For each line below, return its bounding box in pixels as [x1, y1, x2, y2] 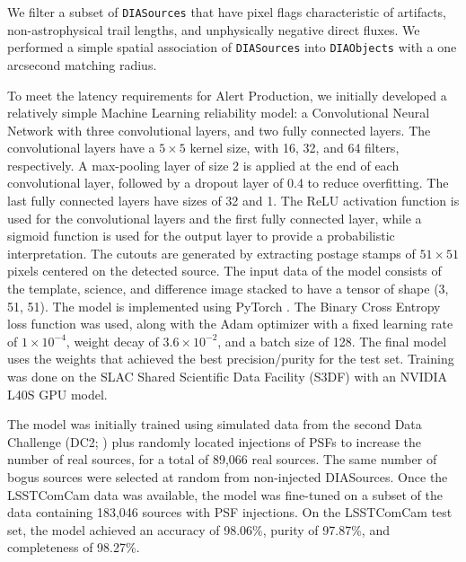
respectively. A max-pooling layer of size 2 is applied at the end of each [7, 155, 400, 174]
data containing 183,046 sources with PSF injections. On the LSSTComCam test [7, 503, 453, 522]
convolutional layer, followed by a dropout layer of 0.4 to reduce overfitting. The [7, 173, 449, 192]
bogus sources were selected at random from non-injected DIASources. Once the [7, 467, 448, 486]
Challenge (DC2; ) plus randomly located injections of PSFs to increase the [7, 432, 422, 451]
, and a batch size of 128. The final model [217, 331, 447, 350]
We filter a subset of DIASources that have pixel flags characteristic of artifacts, [7, 3, 447, 21]
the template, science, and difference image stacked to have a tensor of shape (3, [7, 279, 449, 298]
